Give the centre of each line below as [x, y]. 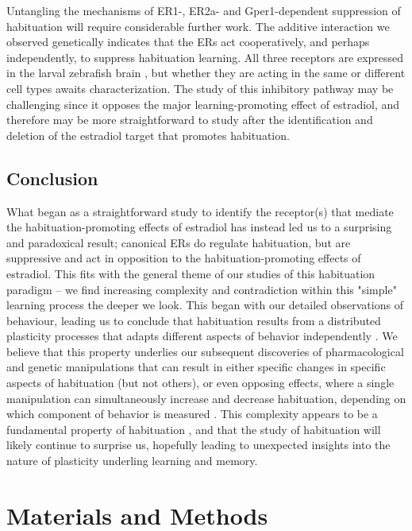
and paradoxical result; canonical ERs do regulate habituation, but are [179, 242]
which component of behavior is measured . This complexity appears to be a [192, 414]
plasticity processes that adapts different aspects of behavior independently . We [202, 336]
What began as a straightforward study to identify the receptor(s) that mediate [200, 211]
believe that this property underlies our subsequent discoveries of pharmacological [205, 351]
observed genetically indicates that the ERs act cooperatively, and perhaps [188, 42]
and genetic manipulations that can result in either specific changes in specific [196, 367]
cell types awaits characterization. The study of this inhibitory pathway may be [200, 88]
